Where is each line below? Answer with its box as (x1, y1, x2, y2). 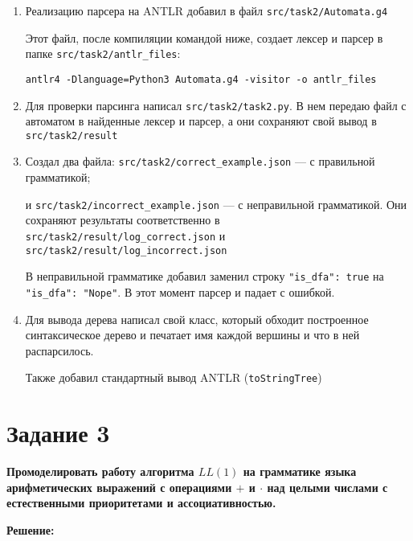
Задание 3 (6, 416, 110, 449)
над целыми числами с (267, 478, 388, 495)
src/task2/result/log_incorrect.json (25, 244, 227, 256)
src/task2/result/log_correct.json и (25, 227, 226, 244)
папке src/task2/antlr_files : (25, 45, 181, 62)
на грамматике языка (243, 463, 357, 480)
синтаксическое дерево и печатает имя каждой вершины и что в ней (25, 326, 360, 343)
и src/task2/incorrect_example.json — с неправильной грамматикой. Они (25, 195, 407, 212)
